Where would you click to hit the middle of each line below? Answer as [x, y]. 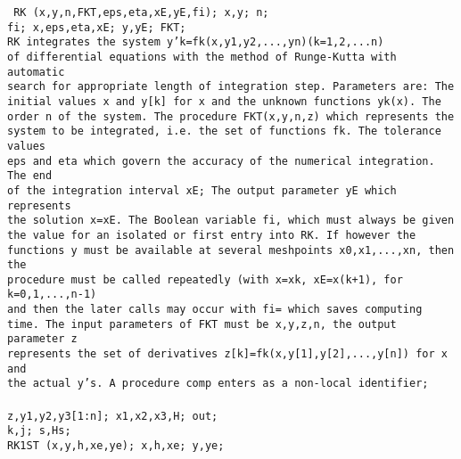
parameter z [42, 339]
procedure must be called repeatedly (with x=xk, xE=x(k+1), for [205, 279]
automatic [36, 72]
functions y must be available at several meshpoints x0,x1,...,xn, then [231, 250]
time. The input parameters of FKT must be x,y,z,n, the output [202, 324]
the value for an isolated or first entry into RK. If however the [212, 235]
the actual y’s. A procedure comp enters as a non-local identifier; [218, 384]
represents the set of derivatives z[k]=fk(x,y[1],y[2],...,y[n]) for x [227, 354]
